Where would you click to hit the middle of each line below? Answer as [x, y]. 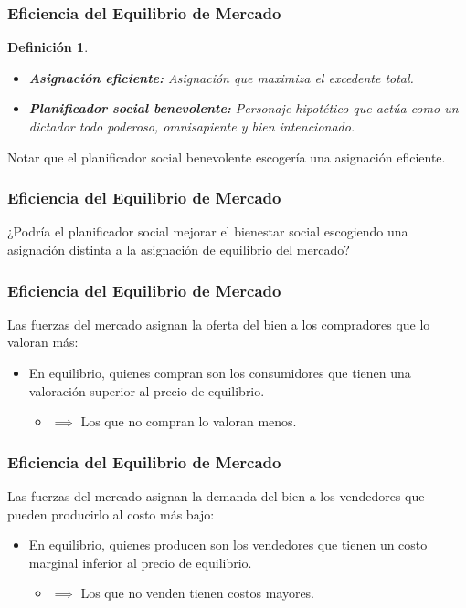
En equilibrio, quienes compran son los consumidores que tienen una [220, 372]
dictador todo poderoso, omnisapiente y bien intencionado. [192, 126]
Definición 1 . [48, 47]
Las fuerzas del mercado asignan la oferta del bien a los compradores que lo [219, 324]
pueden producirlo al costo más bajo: [111, 514]
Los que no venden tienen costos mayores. [198, 593]
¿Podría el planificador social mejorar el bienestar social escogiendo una [208, 231]
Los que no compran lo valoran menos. [189, 421]
